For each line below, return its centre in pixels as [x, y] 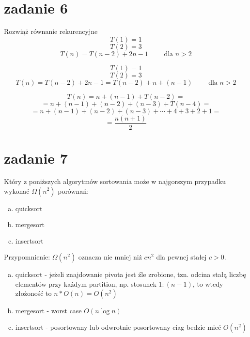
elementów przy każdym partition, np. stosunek [86, 283]
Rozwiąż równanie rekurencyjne [51, 31]
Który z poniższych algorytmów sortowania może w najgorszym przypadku [115, 181]
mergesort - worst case [48, 311]
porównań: [73, 191]
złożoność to [33, 293]
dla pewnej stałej [181, 257]
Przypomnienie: [27, 257]
